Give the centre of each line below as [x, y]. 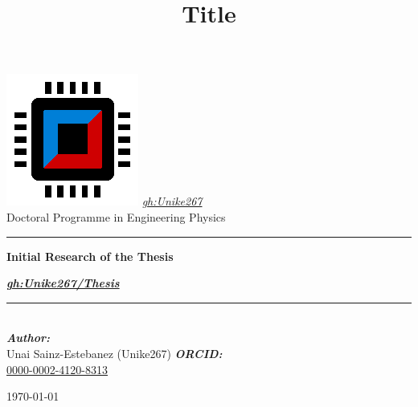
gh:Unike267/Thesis [63, 283]
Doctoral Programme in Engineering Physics [116, 216]
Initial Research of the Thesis [90, 256]
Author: [28, 338]
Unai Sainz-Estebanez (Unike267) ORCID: [115, 353]
